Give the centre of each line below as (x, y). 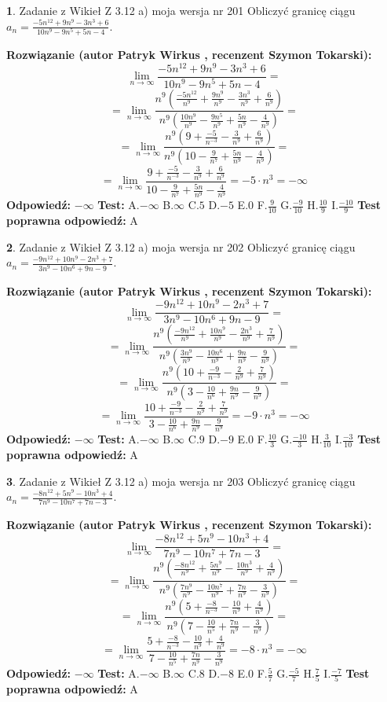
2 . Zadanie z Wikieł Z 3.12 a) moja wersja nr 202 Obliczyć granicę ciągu (181, 246)
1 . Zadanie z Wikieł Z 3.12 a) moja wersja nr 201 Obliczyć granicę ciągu (181, 10)
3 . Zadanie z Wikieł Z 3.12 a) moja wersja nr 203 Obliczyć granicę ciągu (181, 481)
